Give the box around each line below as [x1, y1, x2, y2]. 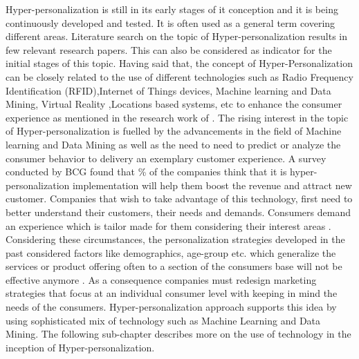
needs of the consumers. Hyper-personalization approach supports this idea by [6, 300, 337, 314]
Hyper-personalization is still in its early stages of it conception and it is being [6, 2, 338, 16]
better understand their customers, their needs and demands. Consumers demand [6, 204, 351, 219]
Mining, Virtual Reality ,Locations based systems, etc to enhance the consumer [6, 97, 342, 111]
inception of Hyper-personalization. [6, 340, 155, 354]
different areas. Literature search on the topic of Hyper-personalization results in [6, 29, 348, 43]
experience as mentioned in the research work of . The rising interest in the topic [6, 110, 349, 124]
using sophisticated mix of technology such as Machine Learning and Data [6, 313, 321, 327]
